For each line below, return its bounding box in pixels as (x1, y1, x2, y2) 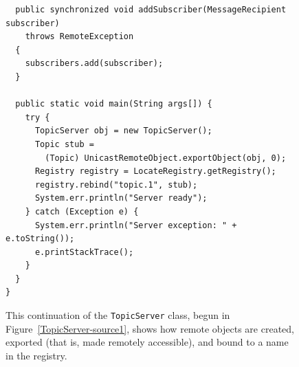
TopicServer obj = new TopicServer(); (34, 126, 212, 136)
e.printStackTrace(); (34, 247, 134, 257)
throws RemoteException (25, 32, 134, 42)
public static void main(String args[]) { (15, 99, 212, 109)
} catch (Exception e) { (25, 206, 139, 216)
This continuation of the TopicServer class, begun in (5, 308, 230, 322)
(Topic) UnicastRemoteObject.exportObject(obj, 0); (45, 153, 287, 163)
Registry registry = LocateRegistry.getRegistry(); (34, 166, 276, 177)
